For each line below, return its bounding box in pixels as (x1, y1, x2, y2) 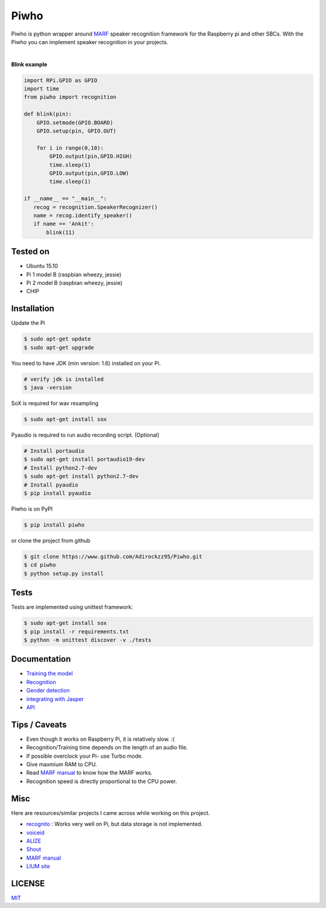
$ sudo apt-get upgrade (24, 344, 95, 351)
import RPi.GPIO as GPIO (24, 77, 98, 84)
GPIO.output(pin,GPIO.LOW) (49, 170, 129, 176)
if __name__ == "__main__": (24, 195, 107, 202)
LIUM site (26, 863, 51, 870)
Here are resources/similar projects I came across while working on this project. (11, 809, 210, 816)
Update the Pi (11, 319, 45, 327)
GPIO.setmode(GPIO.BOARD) (36, 119, 113, 126)
